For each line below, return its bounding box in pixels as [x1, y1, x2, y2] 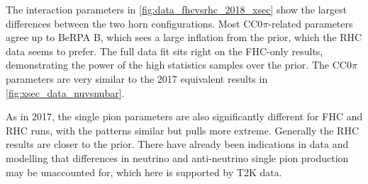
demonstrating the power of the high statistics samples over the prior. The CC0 [6, 57, 352, 72]
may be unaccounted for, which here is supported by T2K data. [6, 164, 282, 179]
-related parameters [268, 16, 353, 30]
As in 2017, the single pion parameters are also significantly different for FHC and [6, 109, 363, 124]
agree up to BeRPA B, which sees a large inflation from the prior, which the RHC [6, 30, 362, 45]
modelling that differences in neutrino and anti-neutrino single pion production [6, 150, 349, 165]
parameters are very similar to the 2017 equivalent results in [6, 71, 268, 86]
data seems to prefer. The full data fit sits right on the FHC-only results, [6, 43, 323, 58]
